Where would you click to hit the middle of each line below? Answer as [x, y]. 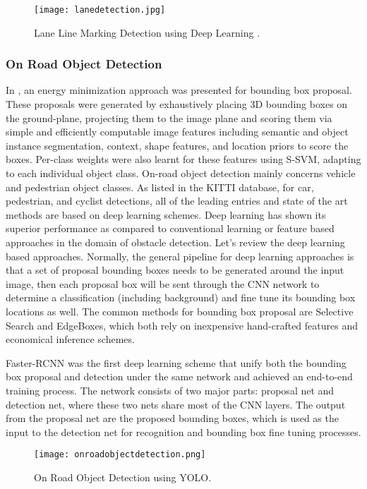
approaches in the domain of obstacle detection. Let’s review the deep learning [175, 242]
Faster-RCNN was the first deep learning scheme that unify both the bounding [176, 362]
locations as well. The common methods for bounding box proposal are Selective [180, 311]
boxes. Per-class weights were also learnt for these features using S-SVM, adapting [183, 159]
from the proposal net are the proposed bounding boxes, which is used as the [172, 418]
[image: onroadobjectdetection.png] [120, 455]
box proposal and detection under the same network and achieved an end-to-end [179, 376]
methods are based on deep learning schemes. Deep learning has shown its [166, 214]
